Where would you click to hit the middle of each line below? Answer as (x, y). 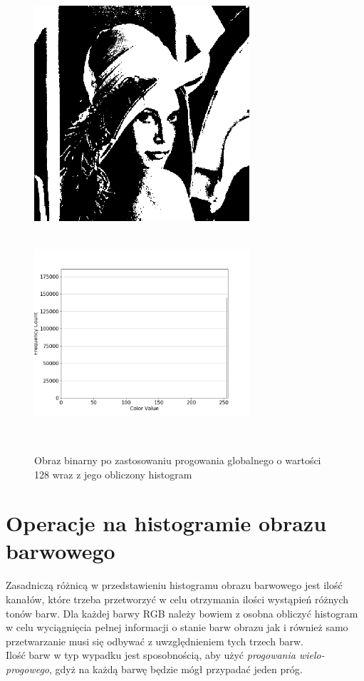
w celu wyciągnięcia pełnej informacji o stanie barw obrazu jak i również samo (177, 627)
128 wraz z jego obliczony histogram (113, 474)
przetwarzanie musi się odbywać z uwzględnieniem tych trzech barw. (155, 641)
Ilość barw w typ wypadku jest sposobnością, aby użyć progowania (151, 655)
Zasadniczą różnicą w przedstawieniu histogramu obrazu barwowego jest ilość (174, 585)
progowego (27, 669)
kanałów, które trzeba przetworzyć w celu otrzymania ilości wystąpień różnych (177, 599)
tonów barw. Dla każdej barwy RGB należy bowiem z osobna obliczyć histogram (182, 613)
